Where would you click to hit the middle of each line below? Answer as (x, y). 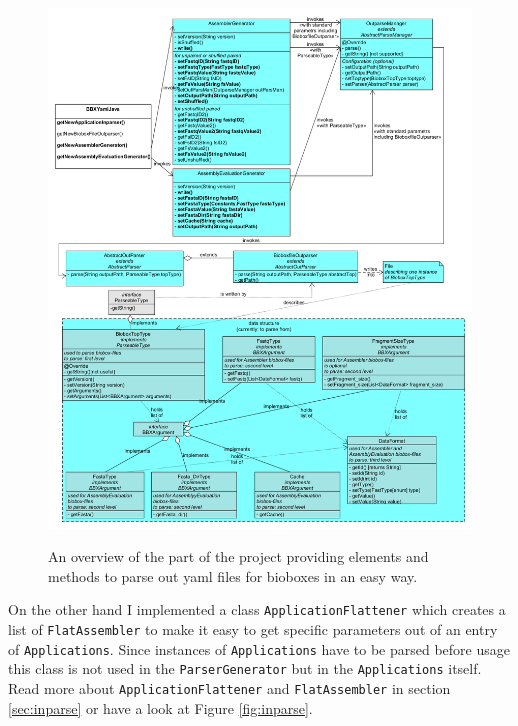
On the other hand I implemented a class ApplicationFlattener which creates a (257, 609)
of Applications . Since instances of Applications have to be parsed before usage (259, 648)
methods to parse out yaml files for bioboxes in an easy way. (233, 575)
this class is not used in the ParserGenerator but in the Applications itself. (245, 668)
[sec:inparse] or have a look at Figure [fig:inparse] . (160, 707)
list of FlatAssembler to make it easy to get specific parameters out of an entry (253, 629)
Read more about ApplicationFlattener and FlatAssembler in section (229, 688)
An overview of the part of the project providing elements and (238, 556)
